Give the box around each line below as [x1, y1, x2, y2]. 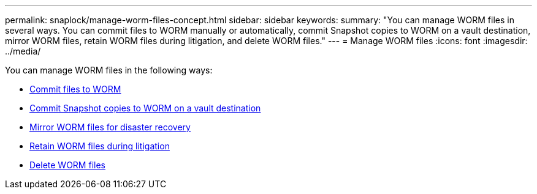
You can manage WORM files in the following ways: [5, 65, 213, 75]
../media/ [5, 46, 41, 56]
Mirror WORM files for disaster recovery [29, 122, 191, 132]
